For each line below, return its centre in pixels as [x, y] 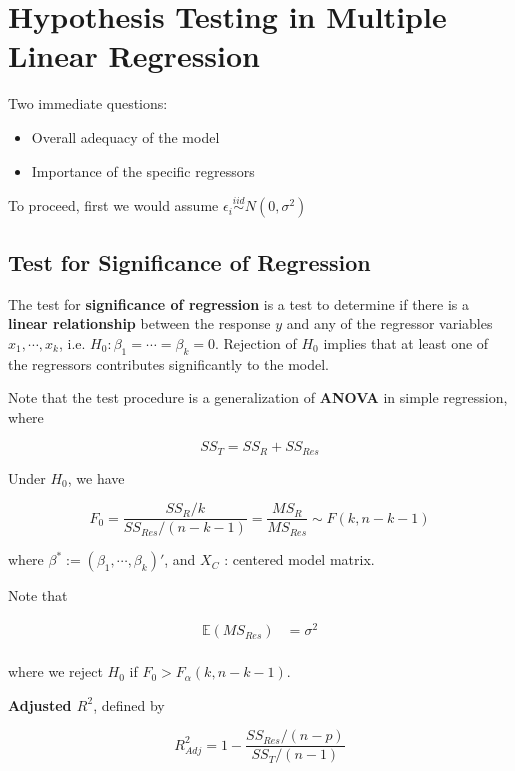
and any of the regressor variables [389, 323]
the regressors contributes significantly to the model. [168, 363]
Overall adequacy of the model [125, 136]
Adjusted [40, 704]
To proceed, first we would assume [113, 205]
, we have [96, 477]
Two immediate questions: [88, 103]
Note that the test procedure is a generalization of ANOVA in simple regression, [258, 397]
